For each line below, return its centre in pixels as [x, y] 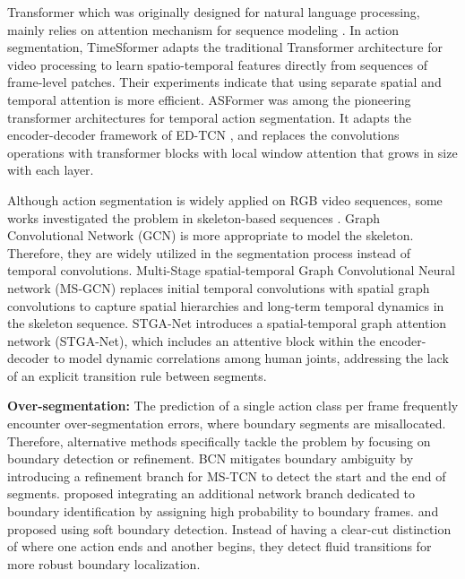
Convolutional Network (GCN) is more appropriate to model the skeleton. [211, 235]
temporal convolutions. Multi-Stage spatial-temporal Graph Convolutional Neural [231, 270]
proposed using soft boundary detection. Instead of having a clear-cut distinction [229, 528]
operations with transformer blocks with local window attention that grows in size [232, 152]
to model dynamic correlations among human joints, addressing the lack [251, 358]
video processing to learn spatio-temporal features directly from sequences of [217, 64]
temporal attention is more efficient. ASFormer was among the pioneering [209, 99]
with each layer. [51, 170]
